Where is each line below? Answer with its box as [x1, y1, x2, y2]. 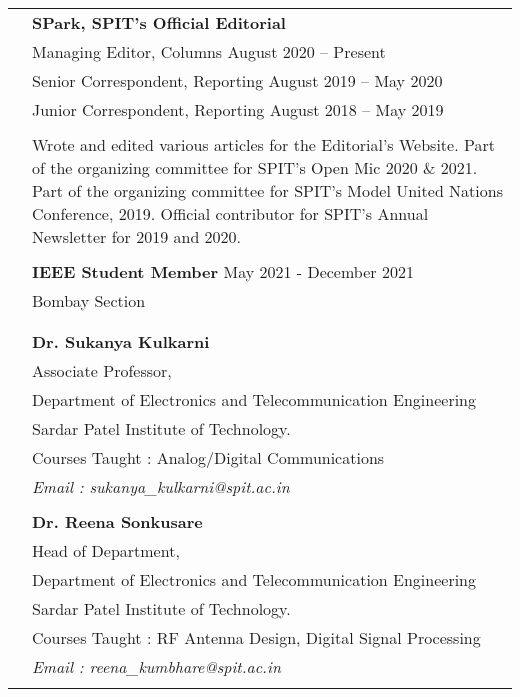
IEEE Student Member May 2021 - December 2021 [32, 260, 414, 283]
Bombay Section [32, 289, 146, 312]
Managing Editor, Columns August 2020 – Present [32, 40, 386, 63]
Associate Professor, [32, 359, 172, 382]
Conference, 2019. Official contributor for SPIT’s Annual [32, 202, 429, 225]
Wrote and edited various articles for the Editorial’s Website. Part [32, 133, 495, 156]
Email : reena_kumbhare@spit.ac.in [32, 655, 281, 678]
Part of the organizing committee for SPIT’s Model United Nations [32, 179, 503, 202]
